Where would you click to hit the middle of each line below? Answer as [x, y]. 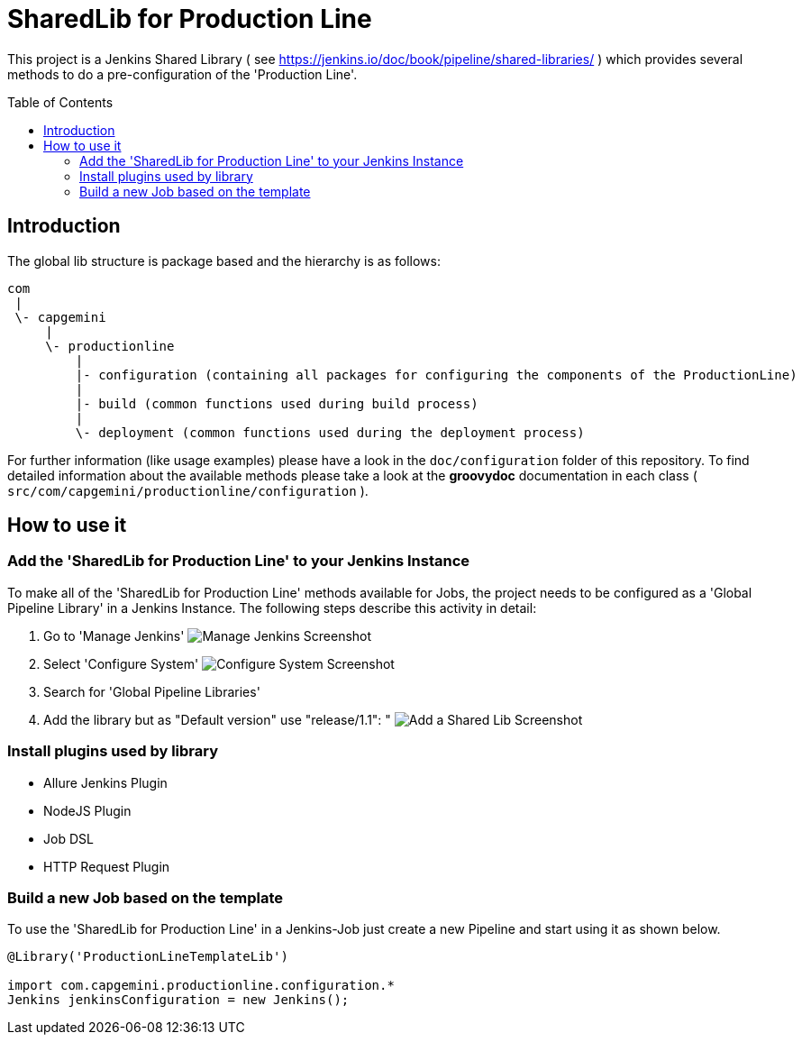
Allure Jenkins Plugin [105, 782]
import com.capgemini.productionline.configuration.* [201, 986]
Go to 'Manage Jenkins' [114, 635]
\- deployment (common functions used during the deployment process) [330, 432]
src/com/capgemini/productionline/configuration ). [188, 490]
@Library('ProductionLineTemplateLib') [148, 957]
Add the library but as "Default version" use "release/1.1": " [217, 719]
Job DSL [68, 838]
